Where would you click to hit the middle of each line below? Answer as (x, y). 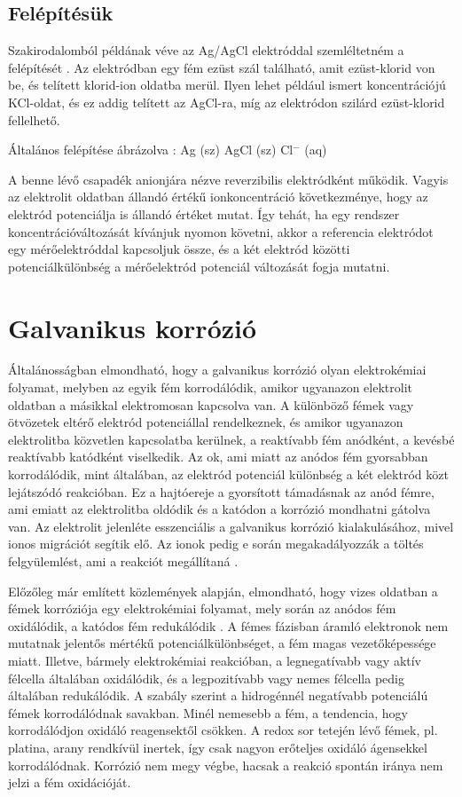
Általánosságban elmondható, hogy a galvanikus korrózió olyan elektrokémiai (217, 370)
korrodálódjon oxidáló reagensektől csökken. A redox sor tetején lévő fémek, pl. (223, 730)
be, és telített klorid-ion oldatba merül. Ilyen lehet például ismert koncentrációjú (227, 85)
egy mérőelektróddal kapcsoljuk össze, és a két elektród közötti (179, 249)
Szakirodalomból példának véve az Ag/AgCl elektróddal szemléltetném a (206, 50)
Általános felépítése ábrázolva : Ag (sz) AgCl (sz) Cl (151, 150)
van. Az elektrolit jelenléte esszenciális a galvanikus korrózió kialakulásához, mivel (231, 526)
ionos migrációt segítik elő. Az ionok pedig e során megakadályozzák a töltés (216, 544)
